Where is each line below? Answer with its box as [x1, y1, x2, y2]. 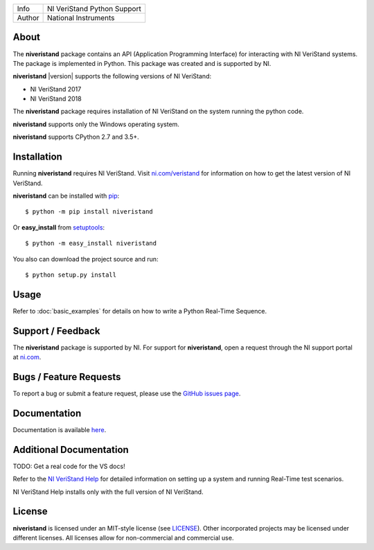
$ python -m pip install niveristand [25, 208, 154, 216]
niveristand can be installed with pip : [12, 191, 120, 200]
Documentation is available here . [12, 425, 107, 433]
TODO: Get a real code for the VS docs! [12, 462, 125, 470]
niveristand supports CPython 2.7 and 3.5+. [12, 132, 140, 141]
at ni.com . [12, 353, 42, 361]
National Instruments [47, 13, 115, 22]
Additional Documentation [12, 444, 130, 456]
